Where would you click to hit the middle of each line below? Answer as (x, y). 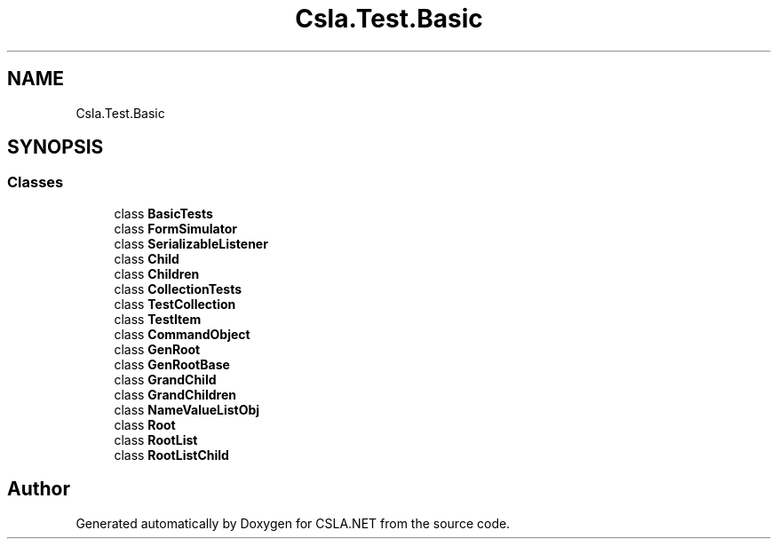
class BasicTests (163, 213)
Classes (36, 182)
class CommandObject (182, 334)
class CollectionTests (178, 289)
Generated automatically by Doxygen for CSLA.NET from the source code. (293, 523)
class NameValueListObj (187, 409)
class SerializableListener (191, 243)
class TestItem (158, 319)
